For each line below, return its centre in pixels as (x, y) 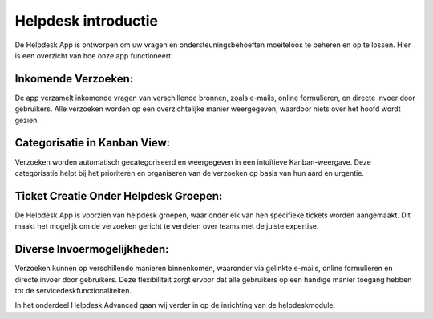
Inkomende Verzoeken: (74, 79)
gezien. (27, 120)
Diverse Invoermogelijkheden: (92, 249)
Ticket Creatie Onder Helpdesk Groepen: (119, 196)
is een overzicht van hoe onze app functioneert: (94, 55)
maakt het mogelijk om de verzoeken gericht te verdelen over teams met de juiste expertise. (167, 226)
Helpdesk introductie (86, 21)
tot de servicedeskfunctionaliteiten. (73, 290)
